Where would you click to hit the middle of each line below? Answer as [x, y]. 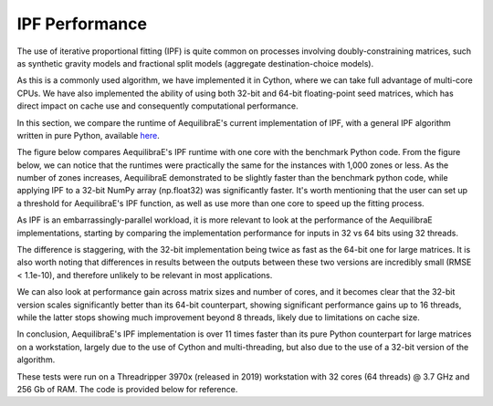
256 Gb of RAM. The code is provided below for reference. [127, 389]
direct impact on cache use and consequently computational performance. [157, 106]
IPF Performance [82, 24]
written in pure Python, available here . [88, 135]
